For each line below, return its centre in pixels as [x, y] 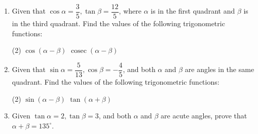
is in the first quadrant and [193, 11]
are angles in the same [219, 69]
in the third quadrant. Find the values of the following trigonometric [118, 23]
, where [130, 11]
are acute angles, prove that [204, 116]
